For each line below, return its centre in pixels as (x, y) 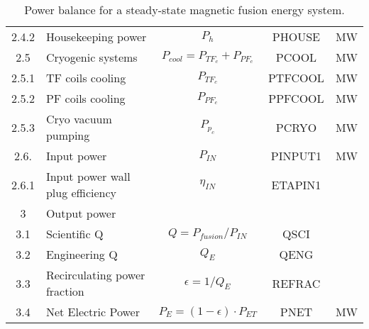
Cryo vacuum (79, 119)
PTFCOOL (296, 78)
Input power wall (88, 176)
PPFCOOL (296, 98)
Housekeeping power (96, 37)
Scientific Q (75, 234)
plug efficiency (81, 193)
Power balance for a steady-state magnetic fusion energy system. (184, 10)
